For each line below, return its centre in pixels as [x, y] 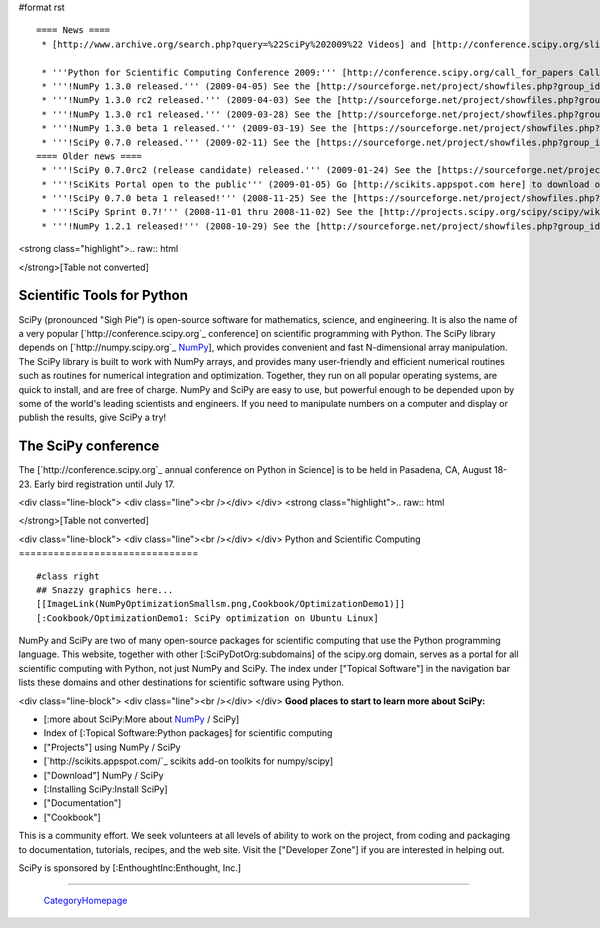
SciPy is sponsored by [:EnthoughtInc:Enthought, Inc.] [130, 867]
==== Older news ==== [89, 156]
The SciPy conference [89, 446]
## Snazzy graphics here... [105, 589]
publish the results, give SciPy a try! [92, 417]
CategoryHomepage [85, 901]
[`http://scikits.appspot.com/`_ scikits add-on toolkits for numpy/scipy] [188, 761]
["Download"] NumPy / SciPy [103, 775]
